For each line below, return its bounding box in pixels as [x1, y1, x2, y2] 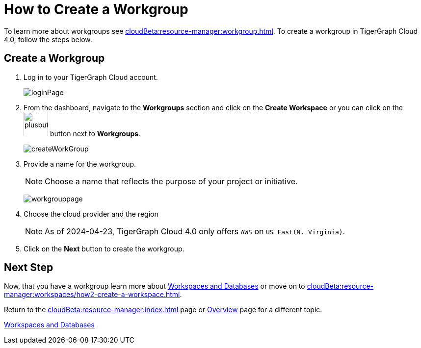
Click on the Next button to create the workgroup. [24, 244, 184, 253]
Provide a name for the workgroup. [24, 159, 136, 168]
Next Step [4, 261, 53, 274]
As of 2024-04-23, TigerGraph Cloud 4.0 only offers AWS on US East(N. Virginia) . [45, 226, 345, 236]
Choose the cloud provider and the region [24, 209, 158, 218]
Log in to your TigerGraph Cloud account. [24, 73, 158, 81]
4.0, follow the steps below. [4, 35, 92, 44]
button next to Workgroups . [50, 129, 141, 138]
